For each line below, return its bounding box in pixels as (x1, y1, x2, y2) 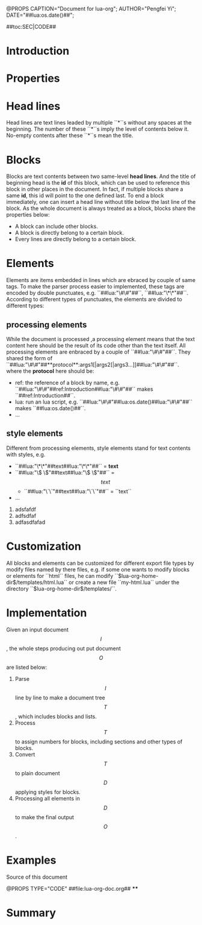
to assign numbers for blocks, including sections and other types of (14, 738, 183, 745)
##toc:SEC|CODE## (6, 23, 57, 30)
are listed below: (6, 663, 47, 671)
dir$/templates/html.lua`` (6, 579, 68, 586)
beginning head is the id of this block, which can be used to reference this (6, 179, 191, 186)
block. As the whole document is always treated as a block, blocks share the (6, 204, 196, 212)
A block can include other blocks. (14, 223, 98, 230)
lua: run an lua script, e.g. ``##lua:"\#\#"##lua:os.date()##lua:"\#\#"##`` (14, 398, 193, 405)
